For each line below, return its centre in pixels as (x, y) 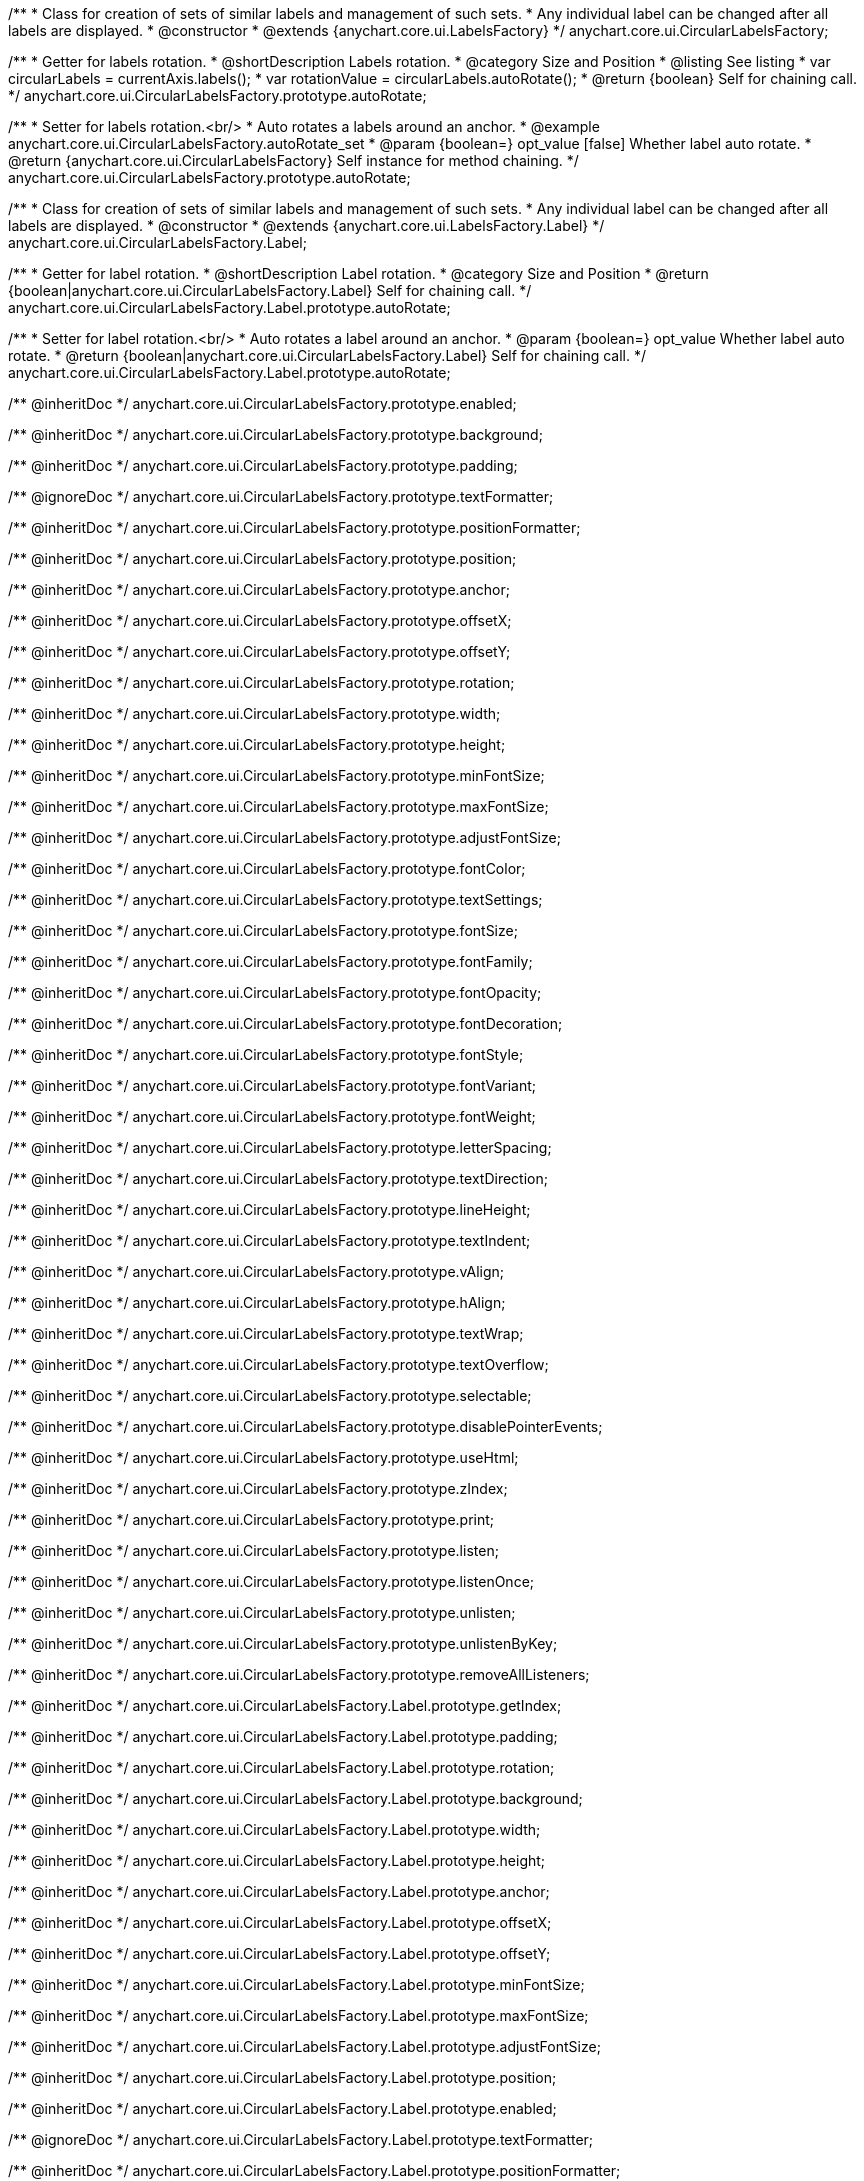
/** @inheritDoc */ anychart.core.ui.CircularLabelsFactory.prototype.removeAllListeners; (299, 1674)
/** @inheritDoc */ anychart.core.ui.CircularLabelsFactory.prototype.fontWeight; (272, 1116)
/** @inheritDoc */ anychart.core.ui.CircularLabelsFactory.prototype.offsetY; (259, 651)
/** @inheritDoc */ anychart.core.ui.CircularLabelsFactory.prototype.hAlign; (257, 1302)
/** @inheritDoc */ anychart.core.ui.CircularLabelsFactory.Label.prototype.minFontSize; (296, 1984)
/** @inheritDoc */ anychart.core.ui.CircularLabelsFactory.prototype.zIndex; (258, 1488)
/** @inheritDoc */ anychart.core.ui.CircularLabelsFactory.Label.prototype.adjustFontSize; (304, 2046)
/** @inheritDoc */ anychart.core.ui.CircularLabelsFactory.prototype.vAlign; (256, 1271)
